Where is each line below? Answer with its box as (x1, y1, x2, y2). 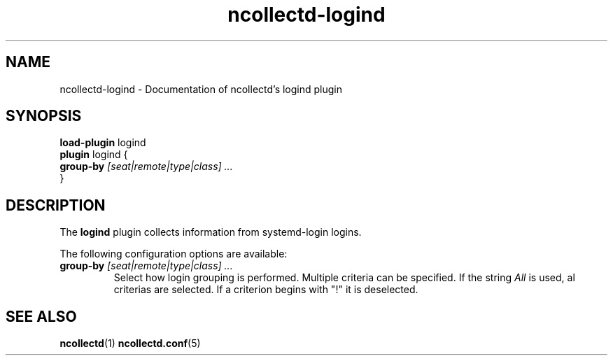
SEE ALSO (6, 307, 77, 325)
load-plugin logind (59, 136, 146, 149)
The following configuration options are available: (59, 248, 288, 260)
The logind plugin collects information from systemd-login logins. (59, 226, 362, 239)
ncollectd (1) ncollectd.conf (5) (59, 337, 201, 350)
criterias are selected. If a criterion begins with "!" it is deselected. (113, 283, 418, 296)
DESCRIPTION (6, 196, 106, 214)
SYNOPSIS (6, 107, 82, 125)
